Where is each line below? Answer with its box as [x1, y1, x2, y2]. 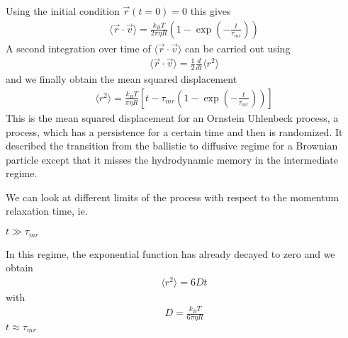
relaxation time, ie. [6, 203, 88, 218]
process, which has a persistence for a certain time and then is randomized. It [6, 124, 343, 139]
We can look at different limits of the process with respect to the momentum [6, 189, 339, 204]
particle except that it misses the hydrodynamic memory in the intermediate [6, 152, 338, 167]
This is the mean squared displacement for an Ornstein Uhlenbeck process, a [6, 110, 339, 125]
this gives [190, 4, 231, 18]
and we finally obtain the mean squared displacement [6, 72, 237, 86]
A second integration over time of [6, 40, 151, 55]
